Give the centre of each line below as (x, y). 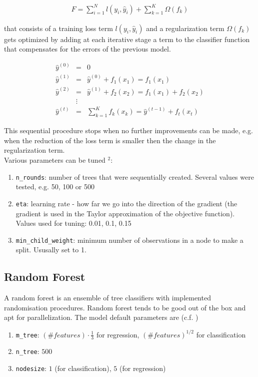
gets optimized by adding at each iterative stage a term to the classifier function (127, 39)
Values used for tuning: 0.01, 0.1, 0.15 (73, 223)
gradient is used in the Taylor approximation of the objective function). (125, 213)
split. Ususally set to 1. (51, 250)
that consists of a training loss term (58, 28)
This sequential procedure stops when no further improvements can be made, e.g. (128, 130)
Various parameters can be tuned (55, 160)
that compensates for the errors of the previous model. (87, 49)
